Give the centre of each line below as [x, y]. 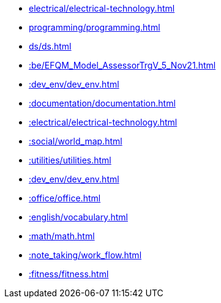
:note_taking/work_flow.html [85, 255]
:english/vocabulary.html [78, 217]
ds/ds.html [50, 46]
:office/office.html [65, 198]
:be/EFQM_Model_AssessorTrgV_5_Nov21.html [122, 65]
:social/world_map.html [76, 141]
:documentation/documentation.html [102, 103]
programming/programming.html [95, 27]
